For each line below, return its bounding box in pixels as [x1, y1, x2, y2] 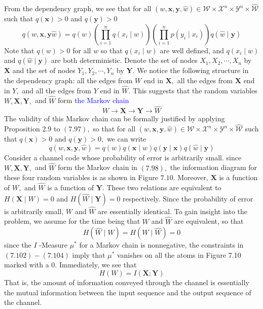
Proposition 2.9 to [4, 123, 60, 134]
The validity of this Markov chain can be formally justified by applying [4, 113, 225, 124]
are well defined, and [160, 45, 224, 55]
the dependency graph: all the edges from [4, 75, 133, 85]
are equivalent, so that [174, 216, 244, 226]
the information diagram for [170, 162, 257, 173]
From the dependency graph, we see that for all [4, 3, 152, 14]
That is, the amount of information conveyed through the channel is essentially [4, 277, 249, 288]
